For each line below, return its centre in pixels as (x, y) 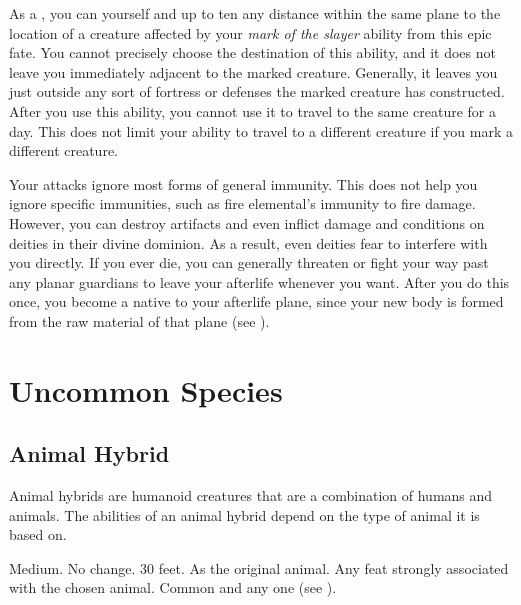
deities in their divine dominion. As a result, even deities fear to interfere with (248, 242)
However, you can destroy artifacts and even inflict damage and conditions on (247, 222)
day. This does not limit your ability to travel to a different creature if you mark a (261, 130)
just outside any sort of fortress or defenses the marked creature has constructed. (257, 91)
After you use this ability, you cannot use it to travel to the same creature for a (252, 110)
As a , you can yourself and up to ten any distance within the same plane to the (255, 13)
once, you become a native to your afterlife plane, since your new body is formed (256, 301)
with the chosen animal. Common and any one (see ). (173, 587)
